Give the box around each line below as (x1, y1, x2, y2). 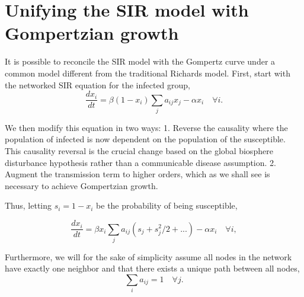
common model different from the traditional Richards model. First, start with (5, 66, 290, 79)
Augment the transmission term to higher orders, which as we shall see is (5, 168, 270, 180)
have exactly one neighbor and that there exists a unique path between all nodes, (5, 262, 300, 274)
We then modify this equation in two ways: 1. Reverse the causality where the (5, 121, 288, 133)
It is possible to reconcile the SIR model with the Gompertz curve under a (5, 55, 276, 68)
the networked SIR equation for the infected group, (5, 78, 190, 91)
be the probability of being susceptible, (96, 199, 238, 212)
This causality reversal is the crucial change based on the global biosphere (5, 145, 273, 157)
